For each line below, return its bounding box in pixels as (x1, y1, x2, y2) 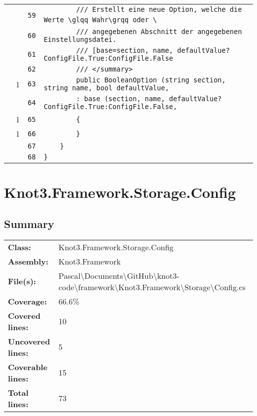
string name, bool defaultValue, (43, 84, 170, 92)
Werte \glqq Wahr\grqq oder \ (43, 16, 157, 24)
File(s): (8, 275, 36, 287)
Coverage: (8, 295, 47, 307)
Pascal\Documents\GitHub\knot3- (58, 269, 179, 281)
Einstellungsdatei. (43, 36, 117, 43)
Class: (8, 241, 31, 253)
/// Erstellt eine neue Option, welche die (76, 5, 242, 13)
